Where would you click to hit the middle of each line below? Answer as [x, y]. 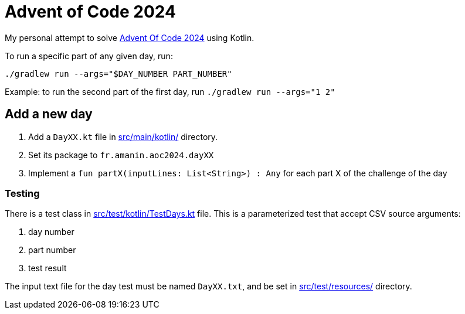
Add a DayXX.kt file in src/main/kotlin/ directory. [123, 136]
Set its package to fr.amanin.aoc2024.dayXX [121, 155]
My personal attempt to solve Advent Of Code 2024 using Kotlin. [130, 37]
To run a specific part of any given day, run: [89, 56]
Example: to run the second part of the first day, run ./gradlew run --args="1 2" [170, 91]
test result [47, 268]
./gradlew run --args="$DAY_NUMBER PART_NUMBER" [118, 74]
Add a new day [49, 114]
